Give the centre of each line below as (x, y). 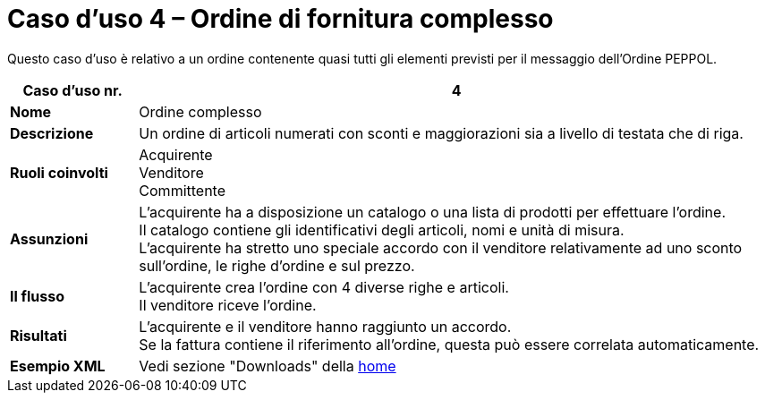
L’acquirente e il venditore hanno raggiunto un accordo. (325, 326)
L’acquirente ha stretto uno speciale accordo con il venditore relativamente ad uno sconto (441, 247)
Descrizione (52, 133)
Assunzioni (49, 238)
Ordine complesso (200, 111)
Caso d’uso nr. (72, 90)
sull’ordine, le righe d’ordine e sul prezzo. (277, 265)
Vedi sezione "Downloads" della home (268, 366)
